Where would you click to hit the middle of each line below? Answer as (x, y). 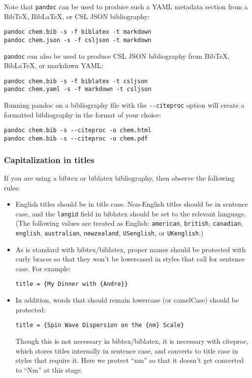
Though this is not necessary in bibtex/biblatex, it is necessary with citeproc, (132, 341)
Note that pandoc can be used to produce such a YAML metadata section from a (126, 6)
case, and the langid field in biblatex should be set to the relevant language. (131, 213)
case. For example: (43, 268)
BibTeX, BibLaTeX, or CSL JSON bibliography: (77, 16)
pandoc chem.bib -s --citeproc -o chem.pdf (76, 139)
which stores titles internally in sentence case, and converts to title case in (127, 350)
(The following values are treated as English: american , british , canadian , (129, 223)
